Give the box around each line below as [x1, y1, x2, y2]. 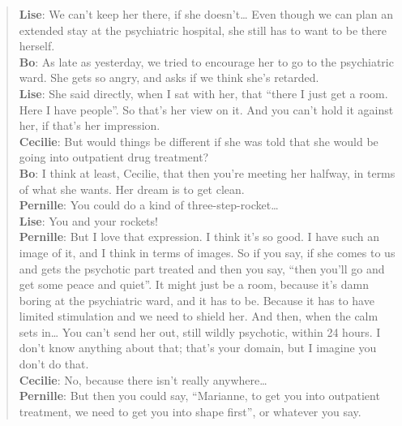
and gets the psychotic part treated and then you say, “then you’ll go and [19, 260, 385, 277]
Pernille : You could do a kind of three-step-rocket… [19, 196, 279, 213]
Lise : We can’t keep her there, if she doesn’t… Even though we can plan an [19, 6, 393, 22]
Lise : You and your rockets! [19, 212, 158, 229]
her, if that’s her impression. [19, 117, 160, 134]
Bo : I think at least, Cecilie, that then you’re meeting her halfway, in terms [19, 164, 396, 181]
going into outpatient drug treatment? [19, 148, 209, 166]
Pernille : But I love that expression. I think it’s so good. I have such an [19, 228, 379, 245]
